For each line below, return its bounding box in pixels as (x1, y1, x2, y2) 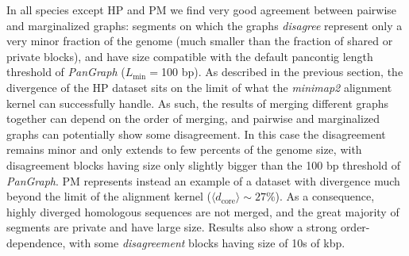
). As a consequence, (275, 188, 375, 204)
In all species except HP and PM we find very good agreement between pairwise (6, 2, 397, 17)
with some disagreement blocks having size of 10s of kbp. (68, 234, 345, 250)
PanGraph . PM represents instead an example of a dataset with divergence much (6, 172, 400, 189)
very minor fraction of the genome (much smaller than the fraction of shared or (6, 32, 393, 49)
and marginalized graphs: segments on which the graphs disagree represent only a (6, 17, 403, 33)
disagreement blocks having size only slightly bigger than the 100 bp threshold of (6, 156, 400, 173)
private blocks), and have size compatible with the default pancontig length (6, 48, 373, 64)
